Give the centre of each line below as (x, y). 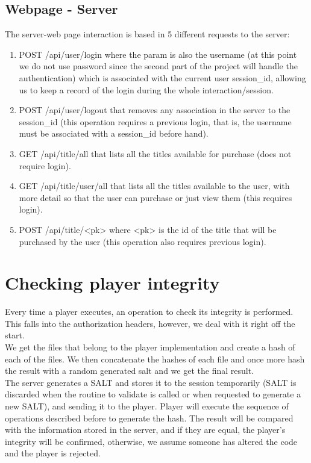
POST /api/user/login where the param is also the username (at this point (158, 54)
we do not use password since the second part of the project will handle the (158, 66)
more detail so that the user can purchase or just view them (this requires (155, 197)
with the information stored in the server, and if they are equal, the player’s (145, 430)
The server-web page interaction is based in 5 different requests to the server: (147, 34)
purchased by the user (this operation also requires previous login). (143, 241)
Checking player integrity (112, 283)
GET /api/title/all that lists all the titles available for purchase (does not (155, 153)
